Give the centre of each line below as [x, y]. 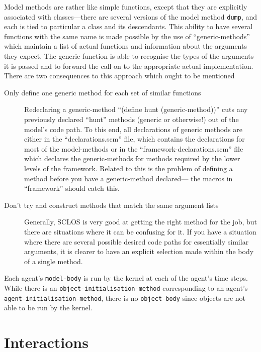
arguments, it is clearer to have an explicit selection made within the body [139, 251]
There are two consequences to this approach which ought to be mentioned [119, 76]
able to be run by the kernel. [48, 308]
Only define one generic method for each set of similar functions [103, 92]
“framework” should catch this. [72, 188]
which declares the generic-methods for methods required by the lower [132, 158]
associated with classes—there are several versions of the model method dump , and [131, 16]
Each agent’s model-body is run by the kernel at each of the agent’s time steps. [126, 278]
